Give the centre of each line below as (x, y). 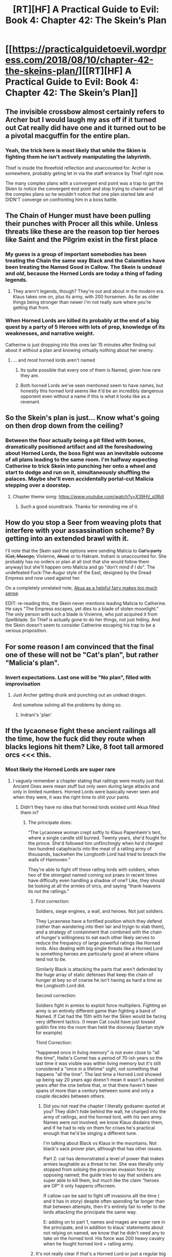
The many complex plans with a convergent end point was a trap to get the (84, 183)
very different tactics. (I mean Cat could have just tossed (95, 1022)
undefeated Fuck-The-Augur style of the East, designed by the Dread (78, 573)
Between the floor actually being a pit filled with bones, (75, 440)
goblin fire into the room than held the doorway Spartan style (100, 1027)
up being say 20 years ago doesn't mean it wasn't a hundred (100, 1080)
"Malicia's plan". (33, 663)
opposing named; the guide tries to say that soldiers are (102, 1174)
